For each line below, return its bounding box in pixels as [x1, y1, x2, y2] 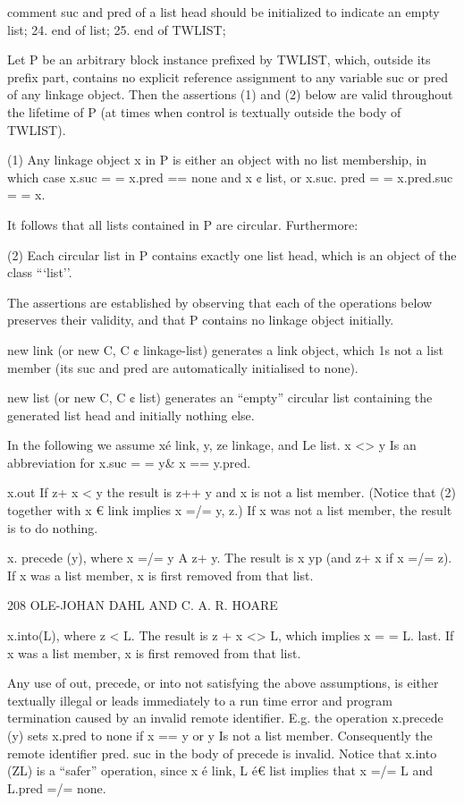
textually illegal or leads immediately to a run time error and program [7, 690, 392, 709]
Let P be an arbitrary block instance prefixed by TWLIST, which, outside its [7, 50, 431, 69]
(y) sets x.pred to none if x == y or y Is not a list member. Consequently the [7, 726, 433, 744]
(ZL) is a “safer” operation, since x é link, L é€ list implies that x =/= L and [7, 761, 434, 780]
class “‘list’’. [7, 263, 72, 282]
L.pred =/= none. [7, 778, 106, 797]
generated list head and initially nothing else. [7, 405, 255, 424]
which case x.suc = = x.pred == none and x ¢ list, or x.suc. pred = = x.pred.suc [7, 167, 453, 186]
